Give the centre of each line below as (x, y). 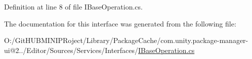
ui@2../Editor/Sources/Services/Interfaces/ (71, 50)
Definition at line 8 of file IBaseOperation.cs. (73, 6)
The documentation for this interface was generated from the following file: (120, 23)
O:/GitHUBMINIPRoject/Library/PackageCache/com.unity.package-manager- (126, 40)
